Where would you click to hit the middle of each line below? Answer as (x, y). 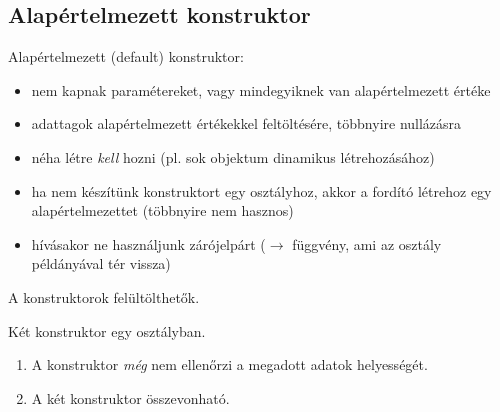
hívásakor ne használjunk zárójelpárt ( (148, 243)
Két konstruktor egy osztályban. (107, 330)
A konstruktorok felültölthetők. (104, 296)
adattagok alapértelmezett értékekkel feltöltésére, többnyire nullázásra (246, 123)
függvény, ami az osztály (367, 243)
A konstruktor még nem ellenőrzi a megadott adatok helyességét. (229, 364)
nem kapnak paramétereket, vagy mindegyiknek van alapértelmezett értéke (261, 89)
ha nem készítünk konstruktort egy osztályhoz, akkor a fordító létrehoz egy (261, 190)
